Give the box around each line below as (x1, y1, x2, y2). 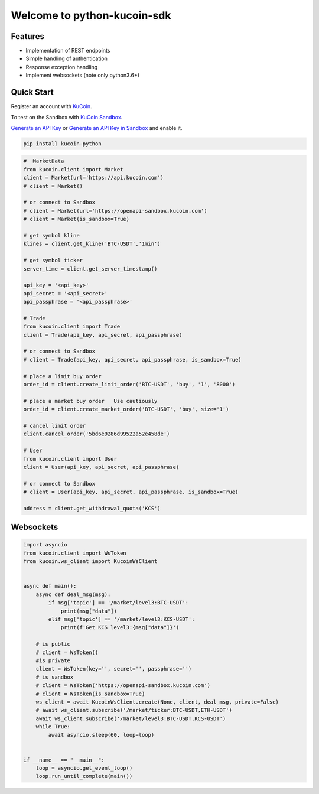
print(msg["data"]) (60, 607, 118, 614)
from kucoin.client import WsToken (23, 549, 126, 557)
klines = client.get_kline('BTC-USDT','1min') (23, 240, 161, 248)
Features (11, 31, 44, 41)
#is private (35, 657, 71, 664)
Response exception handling (25, 63, 98, 70)
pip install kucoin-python (23, 140, 102, 147)
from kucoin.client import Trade (23, 323, 121, 330)
